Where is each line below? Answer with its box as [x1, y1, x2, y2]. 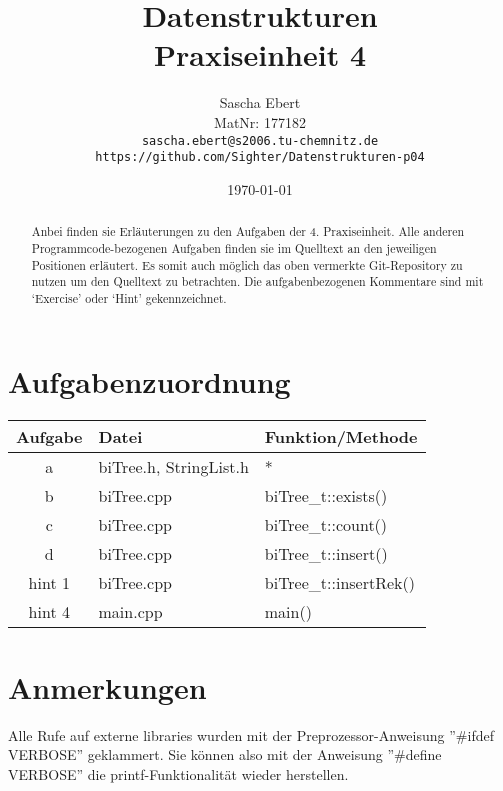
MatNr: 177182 [214, 111, 306, 132]
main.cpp [98, 600, 163, 624]
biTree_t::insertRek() [264, 571, 415, 595]
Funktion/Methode [264, 425, 418, 449]
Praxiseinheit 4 [153, 34, 367, 75]
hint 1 [28, 571, 70, 595]
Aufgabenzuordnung [8, 361, 291, 402]
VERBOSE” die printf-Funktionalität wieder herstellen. [8, 763, 349, 784]
